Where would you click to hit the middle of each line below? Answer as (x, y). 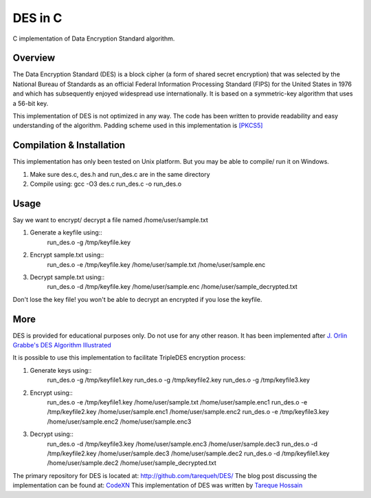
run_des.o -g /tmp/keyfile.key (89, 242)
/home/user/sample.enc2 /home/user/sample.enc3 (119, 421)
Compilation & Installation (69, 145)
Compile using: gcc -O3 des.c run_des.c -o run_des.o (106, 184)
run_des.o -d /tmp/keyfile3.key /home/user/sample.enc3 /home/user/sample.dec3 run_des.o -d (182, 444)
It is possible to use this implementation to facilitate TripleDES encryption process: (129, 358)
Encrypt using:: (52, 393)
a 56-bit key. (31, 103)
